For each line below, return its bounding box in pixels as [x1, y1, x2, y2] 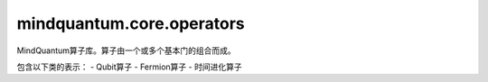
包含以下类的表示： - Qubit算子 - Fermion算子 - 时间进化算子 [16, 61, 243, 72]
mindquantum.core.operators [16, 14, 245, 33]
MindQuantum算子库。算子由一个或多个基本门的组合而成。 [16, 45, 237, 56]
